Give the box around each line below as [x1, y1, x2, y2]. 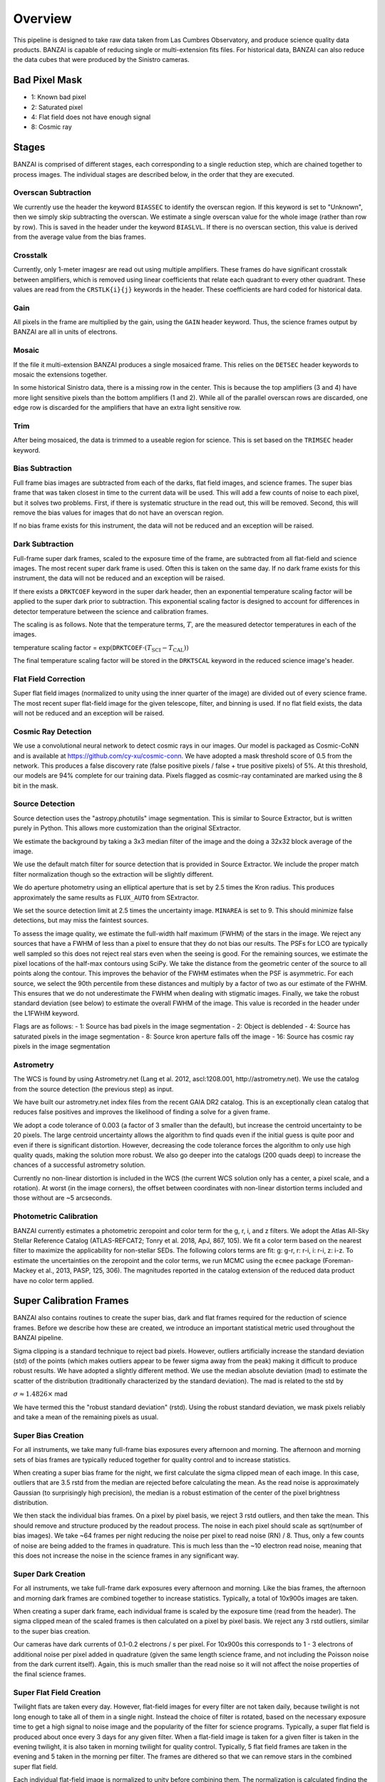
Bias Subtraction [13, 463, 73, 473]
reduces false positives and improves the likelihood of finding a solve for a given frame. [13, 1108, 270, 1116]
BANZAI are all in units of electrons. [13, 328, 118, 336]
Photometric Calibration [13, 1212, 98, 1222]
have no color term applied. [13, 1276, 94, 1284]
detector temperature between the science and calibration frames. [13, 607, 209, 616]
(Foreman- [322, 1256, 354, 1265]
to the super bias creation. [13, 1627, 91, 1635]
